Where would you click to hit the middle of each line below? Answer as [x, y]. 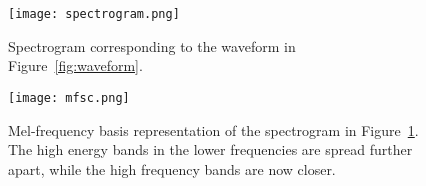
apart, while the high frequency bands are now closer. [172, 168]
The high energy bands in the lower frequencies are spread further [210, 149]
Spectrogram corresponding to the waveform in [152, 45]
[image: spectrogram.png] [94, 14]
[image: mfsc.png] [69, 97]
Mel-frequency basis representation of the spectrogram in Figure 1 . [213, 129]
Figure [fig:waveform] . [75, 65]
